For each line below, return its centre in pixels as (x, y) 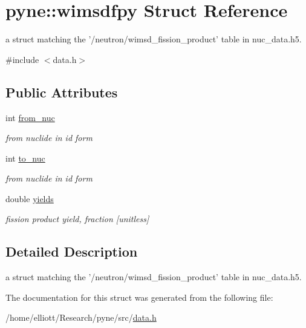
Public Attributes (62, 92)
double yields (30, 198)
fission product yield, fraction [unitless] (77, 219)
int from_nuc (30, 117)
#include (22, 59)
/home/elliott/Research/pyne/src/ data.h (81, 317)
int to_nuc (25, 158)
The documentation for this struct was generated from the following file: (139, 297)
